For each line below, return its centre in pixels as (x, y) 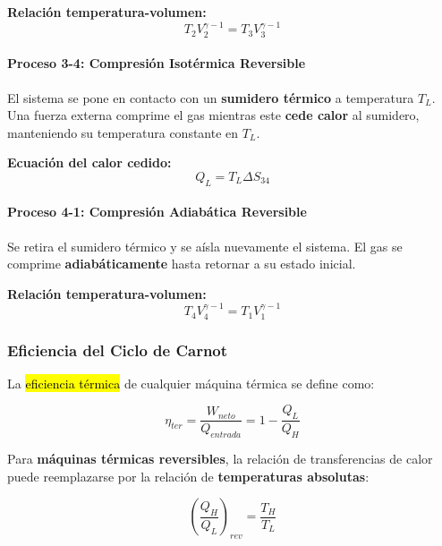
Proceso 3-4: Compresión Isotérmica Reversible (157, 63)
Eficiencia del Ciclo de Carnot (118, 350)
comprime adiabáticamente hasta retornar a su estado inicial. (182, 264)
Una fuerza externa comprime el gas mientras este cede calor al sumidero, (213, 115)
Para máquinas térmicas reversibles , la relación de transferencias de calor (220, 459)
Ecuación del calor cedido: (89, 162)
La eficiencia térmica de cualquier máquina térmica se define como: (191, 383)
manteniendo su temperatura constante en (123, 132)
